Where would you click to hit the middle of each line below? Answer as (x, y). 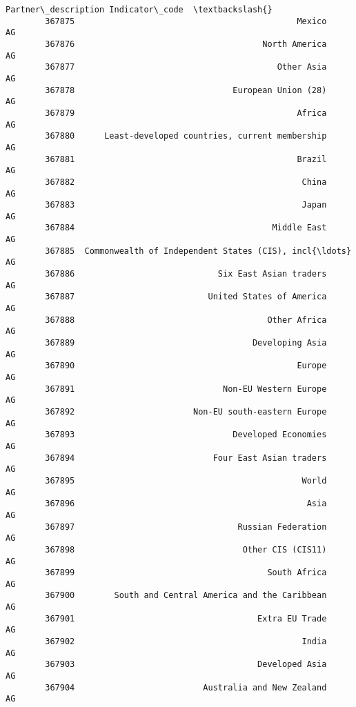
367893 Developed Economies (186, 435)
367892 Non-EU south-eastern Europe (186, 411)
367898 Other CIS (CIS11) (186, 549)
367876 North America (186, 44)
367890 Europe (186, 366)
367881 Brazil (186, 159)
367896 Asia (186, 504)
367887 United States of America (186, 297)
